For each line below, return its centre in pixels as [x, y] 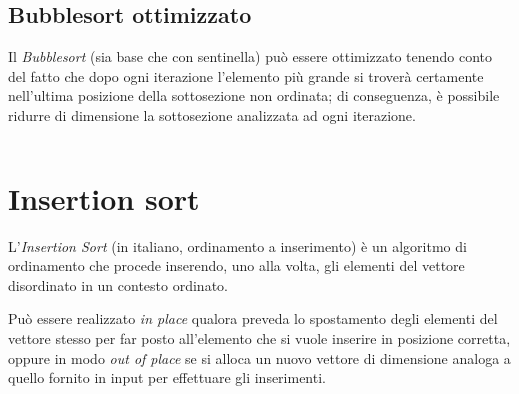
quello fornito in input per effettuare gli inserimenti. [167, 377]
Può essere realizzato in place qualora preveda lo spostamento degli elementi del [253, 318]
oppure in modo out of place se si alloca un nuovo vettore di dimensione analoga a [259, 357]
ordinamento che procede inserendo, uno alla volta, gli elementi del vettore [236, 265]
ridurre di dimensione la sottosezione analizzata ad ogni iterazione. [212, 114]
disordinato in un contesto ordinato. [118, 284]
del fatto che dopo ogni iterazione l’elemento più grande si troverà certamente [246, 75]
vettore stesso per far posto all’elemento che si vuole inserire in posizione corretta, [259, 338]
